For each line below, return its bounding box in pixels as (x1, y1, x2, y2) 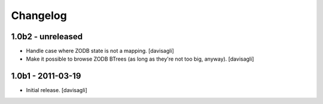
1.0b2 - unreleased (11, 31, 83, 42)
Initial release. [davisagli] (26, 87, 88, 94)
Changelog (11, 9, 67, 22)
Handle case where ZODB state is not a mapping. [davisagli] (26, 48, 175, 55)
